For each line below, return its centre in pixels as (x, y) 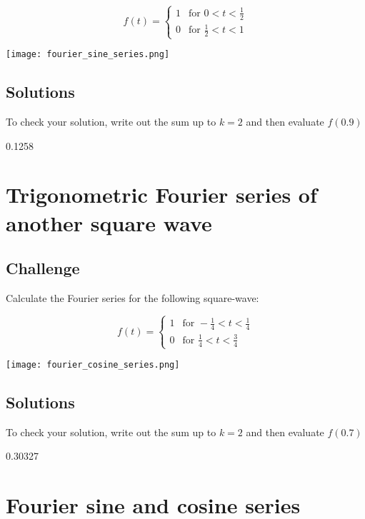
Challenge (43, 268)
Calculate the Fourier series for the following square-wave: (132, 298)
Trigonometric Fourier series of (161, 195)
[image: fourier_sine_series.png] (88, 55)
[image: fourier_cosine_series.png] (93, 364)
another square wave (109, 222)
